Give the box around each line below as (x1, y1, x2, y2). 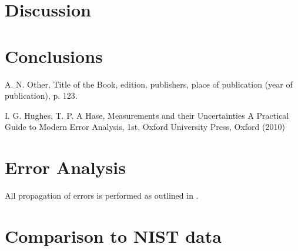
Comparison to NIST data (5, 223, 222, 247)
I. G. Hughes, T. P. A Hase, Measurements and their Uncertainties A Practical (5, 109, 289, 121)
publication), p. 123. (5, 89, 78, 102)
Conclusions (5, 43, 103, 68)
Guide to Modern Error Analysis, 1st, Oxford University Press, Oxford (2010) (5, 121, 285, 133)
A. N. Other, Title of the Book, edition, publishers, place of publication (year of (5, 78, 293, 90)
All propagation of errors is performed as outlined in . (5, 189, 199, 201)
